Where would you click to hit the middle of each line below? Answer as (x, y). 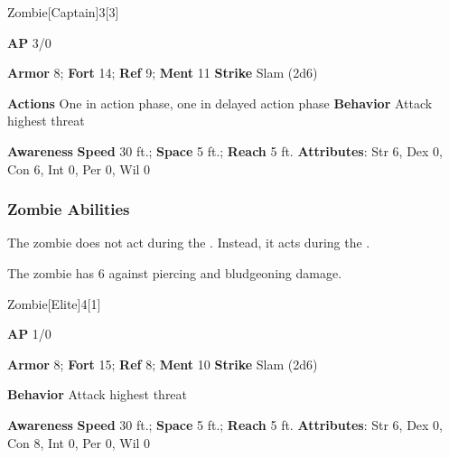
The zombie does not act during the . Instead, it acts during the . (189, 243)
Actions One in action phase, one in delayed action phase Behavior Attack (220, 103)
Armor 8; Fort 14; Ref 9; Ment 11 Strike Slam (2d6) (163, 73)
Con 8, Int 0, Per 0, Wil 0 (79, 442)
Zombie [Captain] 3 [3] (63, 12)
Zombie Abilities (69, 209)
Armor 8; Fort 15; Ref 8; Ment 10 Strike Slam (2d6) (163, 364)
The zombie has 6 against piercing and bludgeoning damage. (175, 272)
